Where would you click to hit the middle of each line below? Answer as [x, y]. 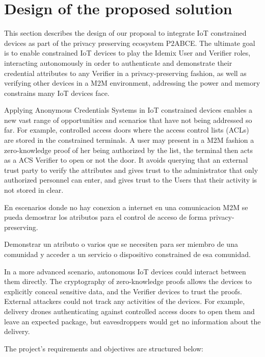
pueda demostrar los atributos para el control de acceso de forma [105, 217]
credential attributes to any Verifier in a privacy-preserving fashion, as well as [125, 73]
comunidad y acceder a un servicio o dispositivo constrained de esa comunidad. [127, 254]
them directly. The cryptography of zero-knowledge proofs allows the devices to [128, 281]
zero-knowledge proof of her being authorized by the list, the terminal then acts [129, 150]
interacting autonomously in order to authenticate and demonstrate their [118, 62]
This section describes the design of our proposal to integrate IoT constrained [125, 33]
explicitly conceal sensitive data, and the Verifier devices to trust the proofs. [123, 291]
